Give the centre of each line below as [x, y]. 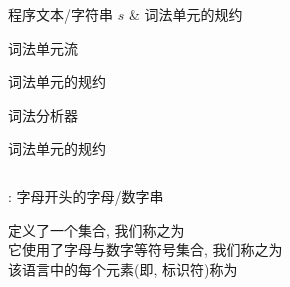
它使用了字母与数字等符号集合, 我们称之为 [145, 249]
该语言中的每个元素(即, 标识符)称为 [123, 268]
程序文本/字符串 [60, 14]
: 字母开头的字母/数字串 [86, 195]
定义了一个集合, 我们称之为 [96, 229]
